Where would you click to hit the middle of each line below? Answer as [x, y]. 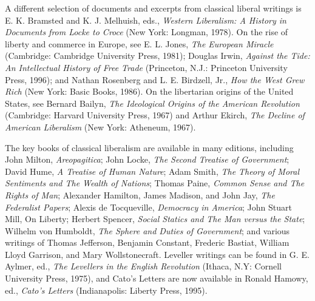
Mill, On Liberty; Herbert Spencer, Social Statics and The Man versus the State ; [155, 219]
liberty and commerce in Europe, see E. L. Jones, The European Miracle [139, 43]
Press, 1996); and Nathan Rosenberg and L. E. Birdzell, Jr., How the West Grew [155, 79]
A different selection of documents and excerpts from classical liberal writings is [153, 8]
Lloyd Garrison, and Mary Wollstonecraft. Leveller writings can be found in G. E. [157, 254]
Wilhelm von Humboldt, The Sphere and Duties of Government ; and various [147, 230]
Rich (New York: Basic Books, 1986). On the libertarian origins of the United [149, 91]
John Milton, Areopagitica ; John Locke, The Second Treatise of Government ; [147, 159]
